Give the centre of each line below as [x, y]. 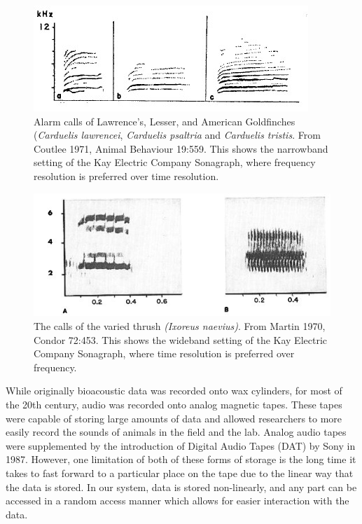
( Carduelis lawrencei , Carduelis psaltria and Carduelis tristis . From [177, 135]
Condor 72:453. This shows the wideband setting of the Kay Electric [181, 339]
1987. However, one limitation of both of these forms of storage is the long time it [181, 459]
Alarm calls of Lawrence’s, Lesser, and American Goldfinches [165, 121]
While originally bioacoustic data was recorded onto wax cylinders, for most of [174, 391]
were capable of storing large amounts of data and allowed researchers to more [174, 418]
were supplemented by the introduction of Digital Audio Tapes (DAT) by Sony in [181, 445]
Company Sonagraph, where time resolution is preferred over [164, 353]
